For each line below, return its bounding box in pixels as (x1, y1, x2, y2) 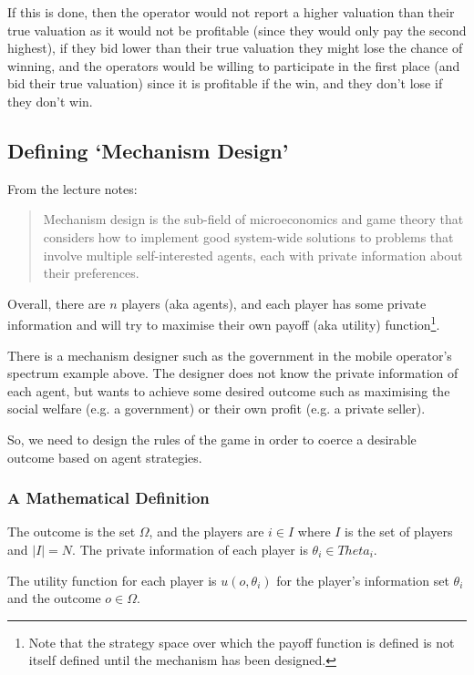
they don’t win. (7, 91, 93, 110)
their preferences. (43, 263, 139, 282)
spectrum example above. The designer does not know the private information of (7, 363, 459, 383)
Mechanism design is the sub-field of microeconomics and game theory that (43, 210, 464, 229)
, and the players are (149, 522, 264, 541)
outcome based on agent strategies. (7, 447, 202, 466)
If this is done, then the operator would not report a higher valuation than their (7, 3, 455, 21)
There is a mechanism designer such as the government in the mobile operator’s (7, 345, 452, 364)
